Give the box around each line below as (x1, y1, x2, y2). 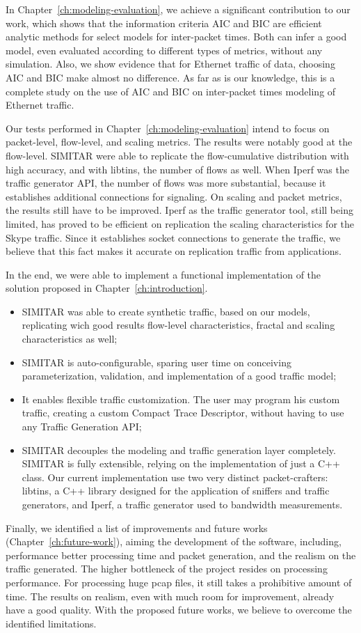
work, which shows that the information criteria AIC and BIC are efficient (6, 15, 322, 30)
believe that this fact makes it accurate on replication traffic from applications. (6, 244, 342, 258)
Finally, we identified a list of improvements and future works (6, 520, 268, 535)
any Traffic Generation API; (22, 419, 142, 434)
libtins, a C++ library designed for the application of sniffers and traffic (22, 483, 330, 498)
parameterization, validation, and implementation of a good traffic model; (22, 368, 337, 383)
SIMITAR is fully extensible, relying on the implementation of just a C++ (22, 456, 340, 471)
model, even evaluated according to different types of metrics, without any (6, 42, 323, 57)
